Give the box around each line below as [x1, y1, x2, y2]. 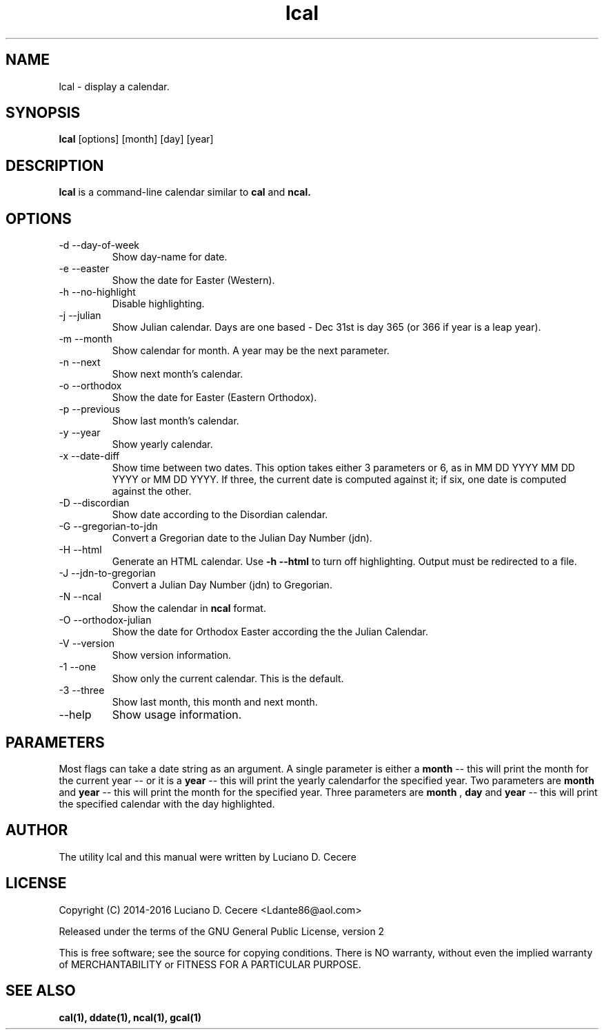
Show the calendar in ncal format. [112, 602, 266, 615]
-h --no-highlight [59, 286, 136, 298]
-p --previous [59, 403, 121, 416]
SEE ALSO [6, 982, 76, 1000]
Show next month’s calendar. [112, 368, 243, 380]
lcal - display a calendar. [59, 80, 170, 92]
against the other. [112, 485, 192, 498]
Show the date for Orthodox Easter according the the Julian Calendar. [112, 626, 428, 638]
